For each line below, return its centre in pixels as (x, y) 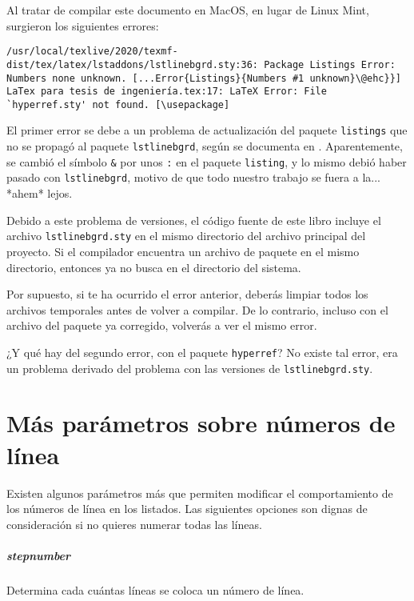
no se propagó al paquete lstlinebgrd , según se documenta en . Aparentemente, (205, 146)
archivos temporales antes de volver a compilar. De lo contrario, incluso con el (197, 309)
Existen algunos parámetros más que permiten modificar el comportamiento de (200, 493)
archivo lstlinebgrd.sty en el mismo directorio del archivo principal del (186, 236)
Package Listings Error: (330, 64)
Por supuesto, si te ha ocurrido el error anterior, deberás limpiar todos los (187, 294)
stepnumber (39, 555)
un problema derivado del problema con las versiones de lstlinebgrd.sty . (190, 368)
